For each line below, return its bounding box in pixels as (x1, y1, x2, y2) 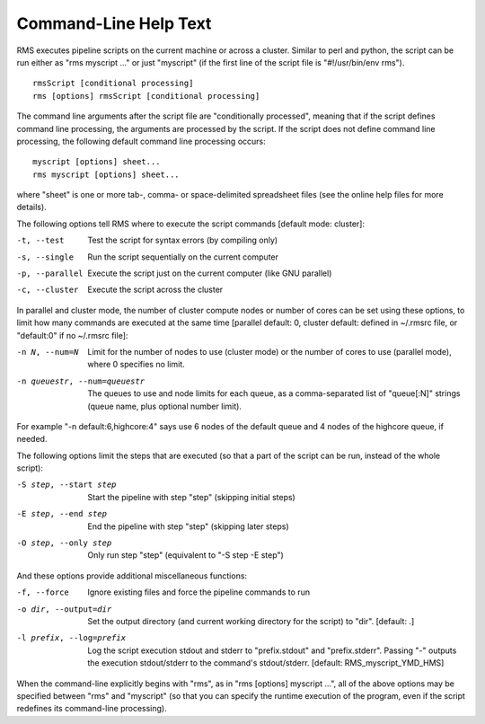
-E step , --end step (16, 508, 108, 519)
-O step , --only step (16, 538, 112, 548)
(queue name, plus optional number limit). (87, 401, 242, 411)
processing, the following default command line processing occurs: (16, 136, 267, 146)
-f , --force (16, 587, 69, 597)
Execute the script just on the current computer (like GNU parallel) (87, 268, 332, 278)
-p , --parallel (16, 269, 84, 278)
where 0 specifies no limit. (87, 359, 186, 370)
